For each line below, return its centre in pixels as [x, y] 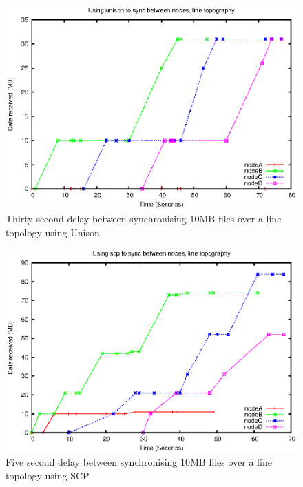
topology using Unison [53, 232]
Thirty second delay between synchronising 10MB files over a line [144, 219]
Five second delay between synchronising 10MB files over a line [139, 462]
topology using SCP [48, 475]
